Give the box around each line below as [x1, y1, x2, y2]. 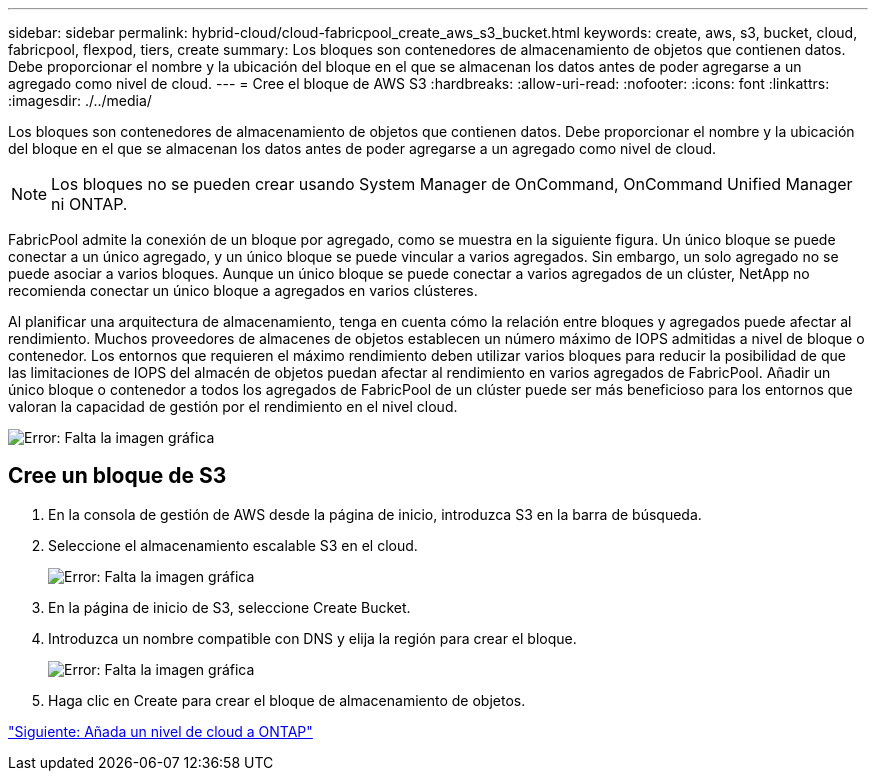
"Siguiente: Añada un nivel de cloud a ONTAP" [8, 722, 313, 740]
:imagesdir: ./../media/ [8, 92, 152, 109]
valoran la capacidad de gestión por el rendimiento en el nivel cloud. [8, 398, 458, 415]
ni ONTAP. [51, 194, 128, 214]
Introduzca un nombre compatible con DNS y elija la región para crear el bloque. [48, 629, 577, 647]
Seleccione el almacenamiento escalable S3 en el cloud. [48, 536, 418, 554]
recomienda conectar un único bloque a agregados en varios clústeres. [8, 282, 478, 299]
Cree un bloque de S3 [8, 463, 227, 489]
